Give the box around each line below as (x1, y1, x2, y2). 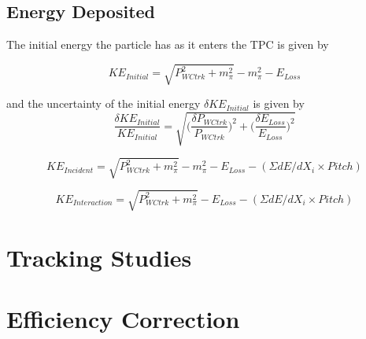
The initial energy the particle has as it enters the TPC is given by (6, 36, 329, 53)
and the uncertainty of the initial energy (6, 95, 201, 112)
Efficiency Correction (6, 303, 240, 335)
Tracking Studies (6, 241, 192, 273)
